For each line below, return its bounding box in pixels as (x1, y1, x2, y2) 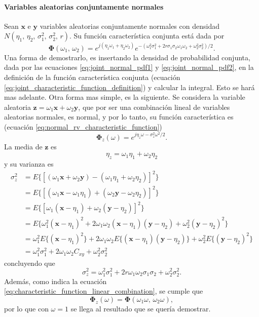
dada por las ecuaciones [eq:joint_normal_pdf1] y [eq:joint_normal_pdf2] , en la (4, 62, 254, 72)
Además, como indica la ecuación (4, 275, 107, 286)
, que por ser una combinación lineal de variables (78, 101, 230, 112)
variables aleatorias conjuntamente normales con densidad (40, 20, 219, 31)
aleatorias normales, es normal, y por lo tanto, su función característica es (4, 111, 234, 122)
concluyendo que (4, 257, 55, 268)
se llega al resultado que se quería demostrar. (70, 303, 211, 313)
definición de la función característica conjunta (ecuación (4, 72, 180, 83)
